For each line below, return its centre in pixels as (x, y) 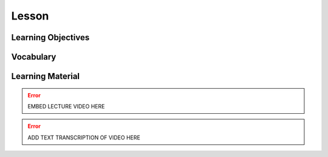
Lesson (30, 16)
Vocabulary (34, 57)
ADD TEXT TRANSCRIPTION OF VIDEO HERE (84, 138)
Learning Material (46, 76)
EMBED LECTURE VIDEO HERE (66, 106)
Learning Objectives (50, 37)
